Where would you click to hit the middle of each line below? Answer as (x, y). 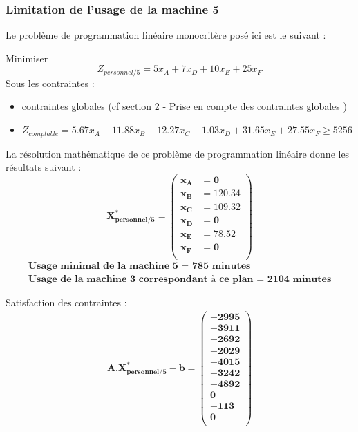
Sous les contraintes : (50, 83)
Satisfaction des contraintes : (66, 302)
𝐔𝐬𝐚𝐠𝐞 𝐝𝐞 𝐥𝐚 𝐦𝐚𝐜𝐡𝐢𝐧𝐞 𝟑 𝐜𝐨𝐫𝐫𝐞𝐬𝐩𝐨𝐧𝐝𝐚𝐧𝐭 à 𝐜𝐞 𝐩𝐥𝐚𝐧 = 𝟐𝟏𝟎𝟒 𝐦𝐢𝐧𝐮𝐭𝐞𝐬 (180, 279)
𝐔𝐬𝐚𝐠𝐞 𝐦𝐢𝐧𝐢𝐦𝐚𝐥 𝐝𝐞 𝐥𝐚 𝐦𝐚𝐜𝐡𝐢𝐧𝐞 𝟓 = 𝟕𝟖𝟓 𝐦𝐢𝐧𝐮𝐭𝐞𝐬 (139, 266)
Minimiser (27, 58)
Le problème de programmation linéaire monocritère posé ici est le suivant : (166, 35)
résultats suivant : (44, 167)
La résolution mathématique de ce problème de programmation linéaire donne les (178, 153)
